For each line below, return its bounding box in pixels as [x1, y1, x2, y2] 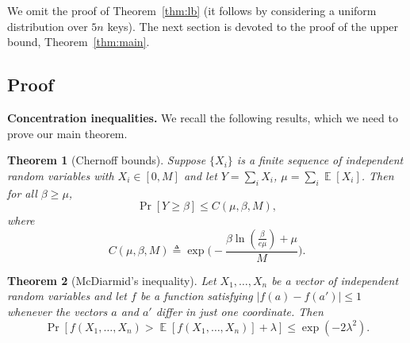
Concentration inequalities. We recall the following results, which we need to [7, 109, 398, 125]
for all [7, 184, 37, 201]
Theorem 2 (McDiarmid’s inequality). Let [7, 272, 216, 288]
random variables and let [7, 287, 128, 304]
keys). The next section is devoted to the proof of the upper [107, 17, 399, 34]
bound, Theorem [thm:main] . [7, 33, 150, 50]
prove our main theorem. [7, 125, 128, 141]
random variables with [7, 167, 114, 183]
